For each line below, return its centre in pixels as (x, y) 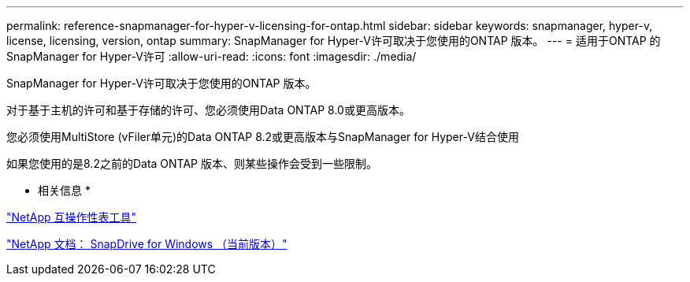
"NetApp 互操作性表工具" (72, 217)
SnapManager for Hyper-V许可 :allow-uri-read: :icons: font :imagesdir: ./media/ (211, 56)
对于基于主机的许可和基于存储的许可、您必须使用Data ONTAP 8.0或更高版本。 (208, 110)
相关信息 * (64, 190)
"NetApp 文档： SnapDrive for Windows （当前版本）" (147, 244)
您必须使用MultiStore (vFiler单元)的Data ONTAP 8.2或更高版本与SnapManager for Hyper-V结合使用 (263, 137)
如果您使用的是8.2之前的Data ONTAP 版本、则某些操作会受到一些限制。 (192, 163)
